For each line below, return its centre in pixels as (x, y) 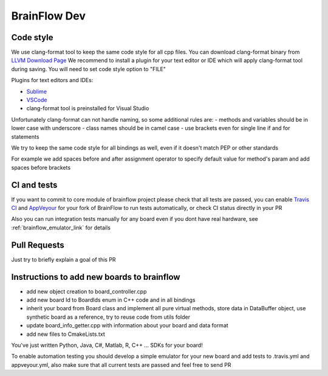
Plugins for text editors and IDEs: (52, 80)
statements (25, 136)
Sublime (37, 91)
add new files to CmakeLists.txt (66, 334)
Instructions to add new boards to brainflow (96, 277)
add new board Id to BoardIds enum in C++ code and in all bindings (111, 300)
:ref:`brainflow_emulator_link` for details (61, 228)
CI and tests (34, 185)
